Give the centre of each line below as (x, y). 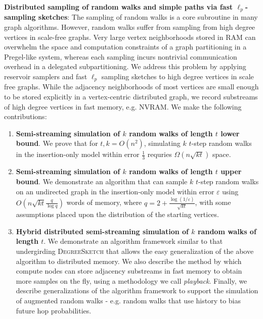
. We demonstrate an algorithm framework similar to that (133, 241)
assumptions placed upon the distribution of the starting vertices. (117, 214)
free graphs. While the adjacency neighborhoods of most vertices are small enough (131, 87)
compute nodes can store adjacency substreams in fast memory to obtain (129, 271)
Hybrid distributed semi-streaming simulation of (102, 231)
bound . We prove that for (57, 143)
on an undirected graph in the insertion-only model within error (115, 191)
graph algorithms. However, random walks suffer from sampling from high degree (130, 27)
